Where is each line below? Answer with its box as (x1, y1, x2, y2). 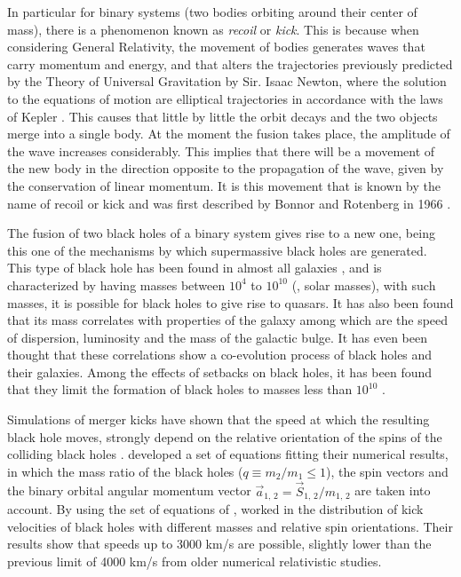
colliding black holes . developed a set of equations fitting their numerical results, (7, 445, 449, 463)
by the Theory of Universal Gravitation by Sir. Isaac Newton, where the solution (7, 72, 447, 91)
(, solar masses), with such (291, 275, 436, 294)
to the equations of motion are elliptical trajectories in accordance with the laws (7, 89, 443, 107)
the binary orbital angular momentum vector (7, 481, 251, 500)
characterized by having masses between (7, 275, 226, 294)
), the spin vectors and (326, 462, 449, 480)
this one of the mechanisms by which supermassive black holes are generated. (7, 241, 427, 259)
